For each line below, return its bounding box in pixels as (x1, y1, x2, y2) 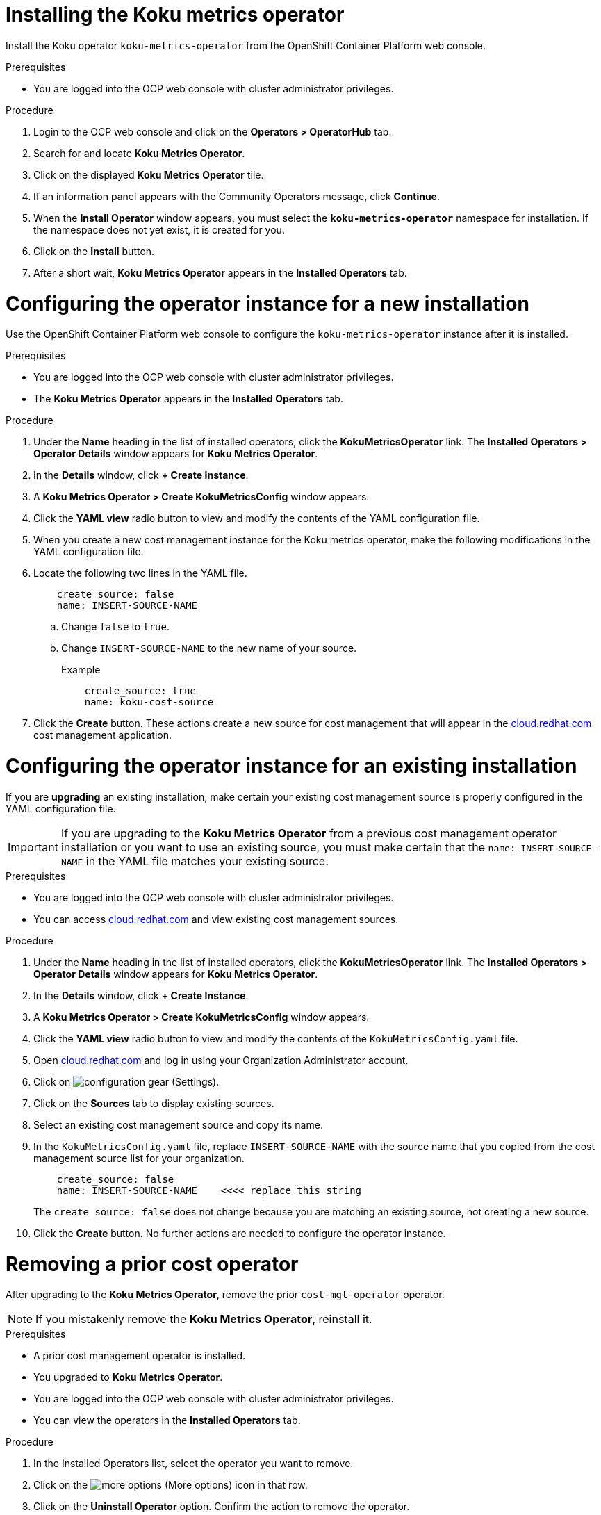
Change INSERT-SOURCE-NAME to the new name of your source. (61, 642, 357, 655)
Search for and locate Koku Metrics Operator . (33, 147, 245, 159)
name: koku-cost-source (84, 696, 214, 708)
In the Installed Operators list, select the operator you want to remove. (33, 1457, 354, 1470)
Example (61, 664, 101, 676)
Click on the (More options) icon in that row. (33, 1479, 308, 1491)
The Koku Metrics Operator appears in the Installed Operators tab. (33, 393, 343, 405)
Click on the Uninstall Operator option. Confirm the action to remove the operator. (33, 1500, 410, 1513)
